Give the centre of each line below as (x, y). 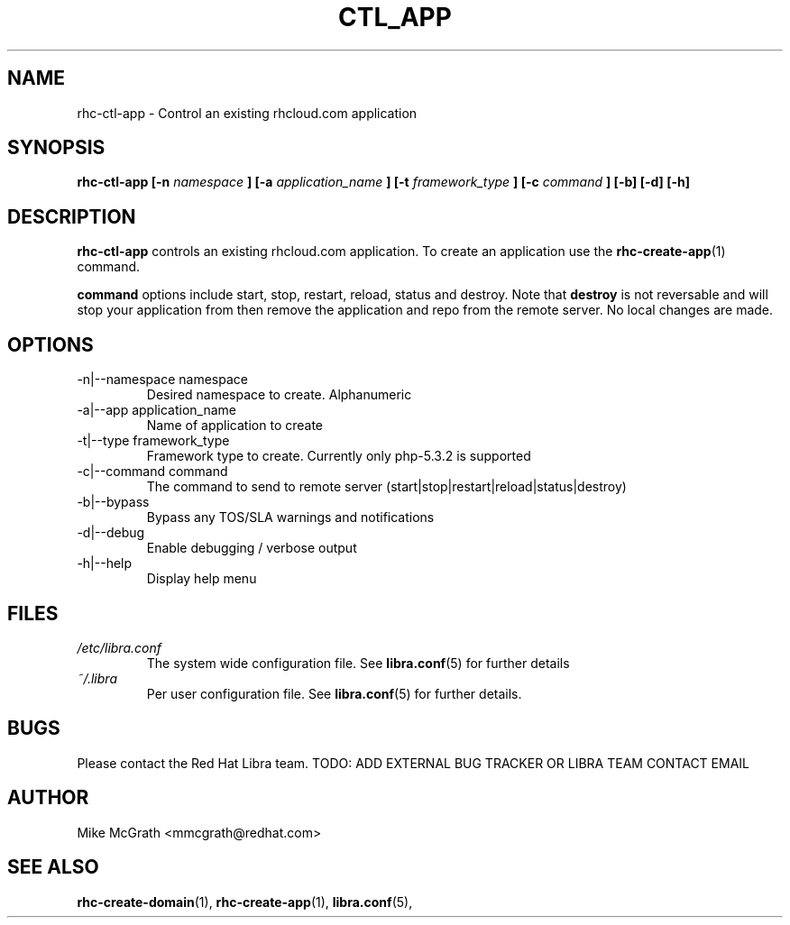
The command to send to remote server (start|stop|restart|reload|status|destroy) (386, 487)
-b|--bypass (113, 502)
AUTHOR (48, 798)
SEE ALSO (53, 867)
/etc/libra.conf (119, 647)
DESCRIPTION (72, 216)
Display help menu (202, 579)
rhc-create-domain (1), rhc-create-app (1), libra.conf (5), (245, 902)
